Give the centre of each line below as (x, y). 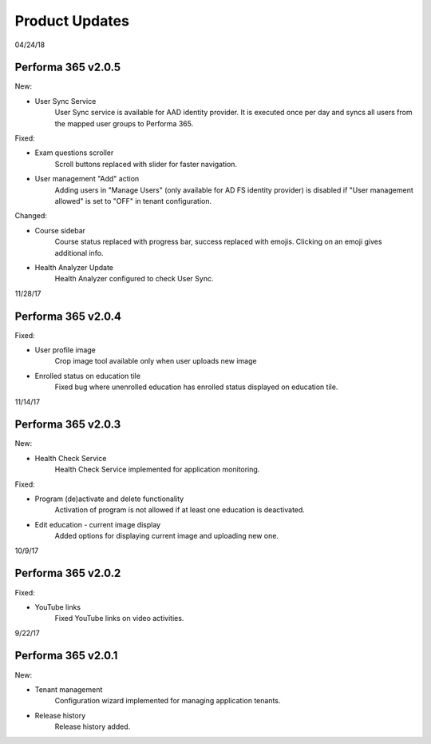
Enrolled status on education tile (88, 376)
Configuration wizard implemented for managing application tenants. (168, 701)
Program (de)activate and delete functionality (109, 499)
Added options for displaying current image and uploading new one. (167, 536)
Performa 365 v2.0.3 (68, 425)
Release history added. (93, 726)
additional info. (79, 253)
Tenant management (69, 689)
